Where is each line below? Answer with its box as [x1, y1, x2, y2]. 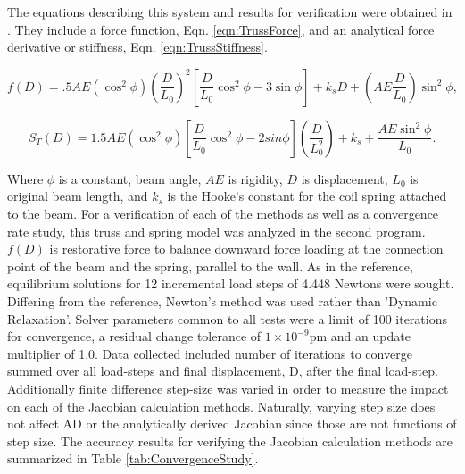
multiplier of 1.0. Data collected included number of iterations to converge [7, 344, 412, 362]
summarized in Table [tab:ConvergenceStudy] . [7, 449, 259, 468]
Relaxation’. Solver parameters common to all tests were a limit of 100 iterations [7, 309, 447, 328]
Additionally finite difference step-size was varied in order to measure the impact [7, 378, 449, 397]
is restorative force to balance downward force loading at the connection [49, 239, 444, 258]
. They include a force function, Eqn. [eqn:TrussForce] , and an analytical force [7, 20, 435, 38]
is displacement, [301, 169, 388, 187]
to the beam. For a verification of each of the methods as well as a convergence [7, 204, 439, 222]
